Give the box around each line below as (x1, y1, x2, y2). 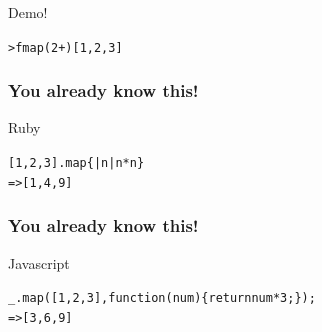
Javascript (8, 252, 70, 273)
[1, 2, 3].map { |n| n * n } (8, 156, 145, 171)
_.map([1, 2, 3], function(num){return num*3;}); (8, 291, 316, 306)
